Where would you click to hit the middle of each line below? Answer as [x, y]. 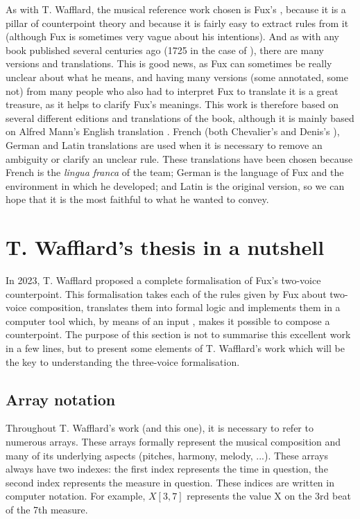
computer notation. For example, [76, 496]
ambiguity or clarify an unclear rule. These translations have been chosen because [179, 158]
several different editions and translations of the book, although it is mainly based [180, 117]
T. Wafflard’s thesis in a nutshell [165, 247]
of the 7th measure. [47, 509]
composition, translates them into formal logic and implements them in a [185, 307]
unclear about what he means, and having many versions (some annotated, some [177, 77]
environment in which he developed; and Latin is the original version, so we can [175, 185]
